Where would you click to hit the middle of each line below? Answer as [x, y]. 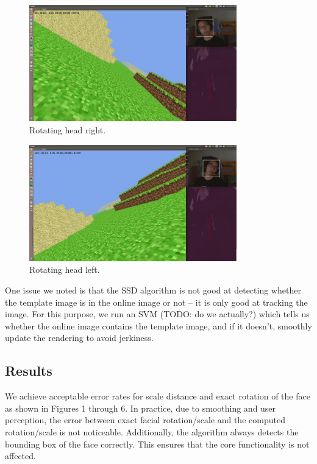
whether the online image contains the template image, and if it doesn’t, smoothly [158, 325]
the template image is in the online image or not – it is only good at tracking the [156, 302]
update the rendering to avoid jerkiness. [79, 338]
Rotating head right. [68, 129]
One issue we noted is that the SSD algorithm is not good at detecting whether [153, 290]
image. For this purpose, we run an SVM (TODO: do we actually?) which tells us [157, 314]
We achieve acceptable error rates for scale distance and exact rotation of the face [158, 396]
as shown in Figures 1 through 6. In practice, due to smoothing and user [141, 408]
